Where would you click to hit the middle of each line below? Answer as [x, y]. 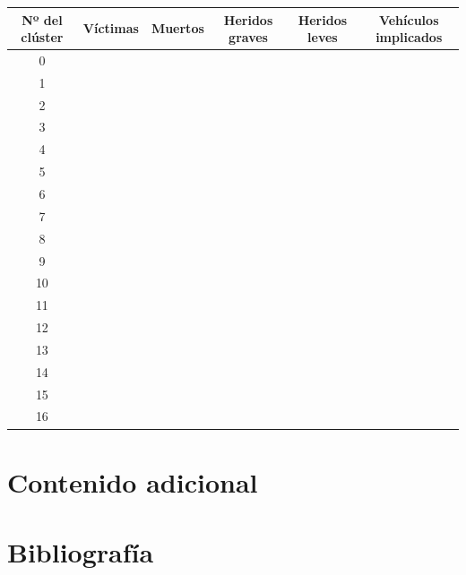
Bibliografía [81, 552]
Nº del [42, 19]
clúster [42, 37]
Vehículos [409, 19]
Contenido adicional [133, 481]
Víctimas [111, 28]
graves [248, 37]
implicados [409, 37]
